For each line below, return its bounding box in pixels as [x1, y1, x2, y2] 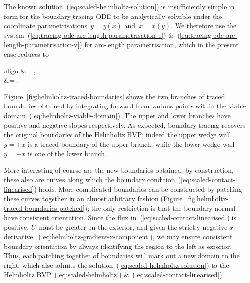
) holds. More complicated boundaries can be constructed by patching [34, 184, 242, 194]
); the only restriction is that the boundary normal [84, 203, 236, 213]
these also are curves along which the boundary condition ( [4, 174, 181, 184]
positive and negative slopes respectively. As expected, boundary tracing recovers [4, 120, 246, 130]
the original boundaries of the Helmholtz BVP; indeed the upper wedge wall [4, 129, 231, 140]
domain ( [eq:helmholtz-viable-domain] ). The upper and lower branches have [4, 110, 231, 120]
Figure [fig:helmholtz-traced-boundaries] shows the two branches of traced [4, 91, 225, 101]
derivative [4, 231, 33, 242]
